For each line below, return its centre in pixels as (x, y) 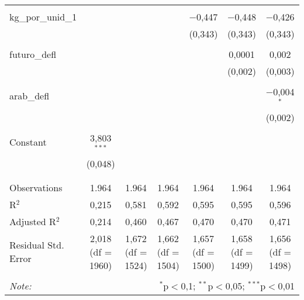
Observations (36, 187)
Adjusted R (33, 221)
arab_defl (30, 96)
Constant (28, 142)
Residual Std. (37, 245)
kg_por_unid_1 (43, 17)
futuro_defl (33, 54)
